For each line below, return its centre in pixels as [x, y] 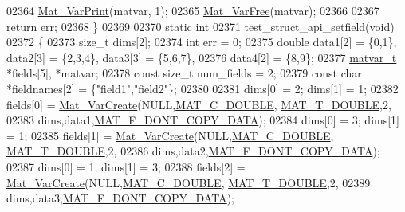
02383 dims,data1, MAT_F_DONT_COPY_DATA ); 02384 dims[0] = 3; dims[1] [203, 120]
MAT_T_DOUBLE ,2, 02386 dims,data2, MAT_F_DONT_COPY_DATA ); [193, 151]
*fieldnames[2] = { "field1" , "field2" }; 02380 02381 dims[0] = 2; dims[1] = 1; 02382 [202, 88]
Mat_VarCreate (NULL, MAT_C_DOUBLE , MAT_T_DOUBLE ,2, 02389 [189, 182]
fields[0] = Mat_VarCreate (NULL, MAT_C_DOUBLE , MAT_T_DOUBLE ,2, [199, 104]
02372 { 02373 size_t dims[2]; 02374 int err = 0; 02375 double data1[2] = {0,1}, [202, 42]
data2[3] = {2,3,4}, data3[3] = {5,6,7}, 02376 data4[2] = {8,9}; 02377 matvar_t [202, 57]
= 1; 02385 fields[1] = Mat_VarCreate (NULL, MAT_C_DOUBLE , [170, 135]
